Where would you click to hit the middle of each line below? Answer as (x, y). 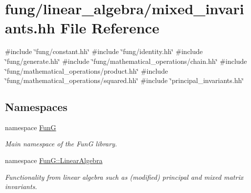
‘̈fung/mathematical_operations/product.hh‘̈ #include (87, 70)
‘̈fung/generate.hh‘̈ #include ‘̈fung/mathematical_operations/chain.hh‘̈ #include (126, 61)
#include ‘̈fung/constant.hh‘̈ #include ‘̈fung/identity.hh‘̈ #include (104, 51)
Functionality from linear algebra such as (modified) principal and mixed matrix (124, 177)
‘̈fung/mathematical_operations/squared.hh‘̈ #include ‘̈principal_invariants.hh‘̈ (125, 80)
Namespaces (36, 107)
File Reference (110, 28)
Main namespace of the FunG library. (61, 144)
